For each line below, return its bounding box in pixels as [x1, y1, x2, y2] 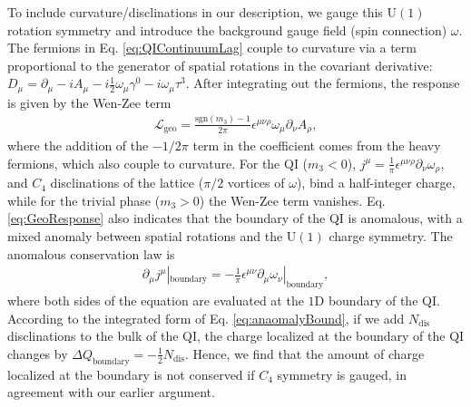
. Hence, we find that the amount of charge [184, 344, 425, 363]
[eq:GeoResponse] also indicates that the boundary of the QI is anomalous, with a [7, 208, 463, 228]
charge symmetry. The [329, 227, 453, 246]
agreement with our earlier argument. [7, 383, 215, 402]
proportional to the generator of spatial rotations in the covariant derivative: [7, 55, 433, 74]
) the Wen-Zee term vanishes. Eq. [199, 190, 386, 209]
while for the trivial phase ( [7, 190, 161, 209]
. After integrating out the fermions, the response [185, 73, 460, 92]
